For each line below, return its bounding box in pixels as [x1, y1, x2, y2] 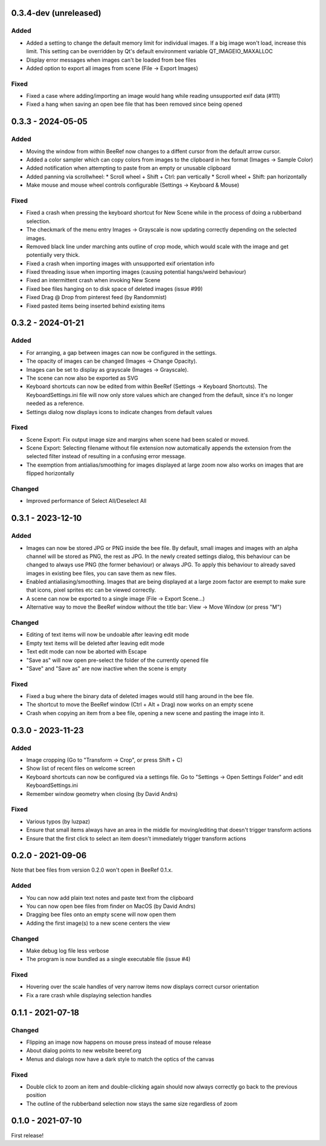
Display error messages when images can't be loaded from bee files [26, 56, 196, 63]
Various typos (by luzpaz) [26, 818, 91, 825]
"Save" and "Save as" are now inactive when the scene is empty [26, 665, 187, 672]
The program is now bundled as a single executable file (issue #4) [26, 956, 191, 963]
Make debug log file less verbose [26, 947, 109, 954]
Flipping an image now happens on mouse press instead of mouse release [26, 1038, 211, 1046]
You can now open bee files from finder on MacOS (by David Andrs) [26, 902, 196, 910]
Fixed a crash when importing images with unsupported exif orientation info [26, 260, 215, 267]
